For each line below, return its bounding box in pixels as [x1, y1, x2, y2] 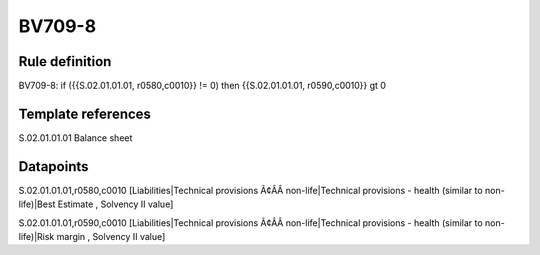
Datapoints [18, 158, 89, 175]
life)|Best [18, 198, 56, 210]
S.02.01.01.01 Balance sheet [18, 131, 133, 144]
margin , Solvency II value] [56, 231, 166, 243]
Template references [18, 105, 152, 122]
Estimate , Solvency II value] [57, 198, 174, 210]
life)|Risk [18, 231, 55, 243]
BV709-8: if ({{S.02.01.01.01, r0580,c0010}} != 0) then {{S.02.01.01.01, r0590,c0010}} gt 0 [18, 80, 387, 92]
